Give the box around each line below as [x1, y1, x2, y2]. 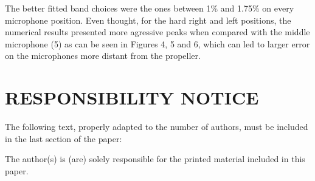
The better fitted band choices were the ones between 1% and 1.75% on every [5, 2, 294, 14]
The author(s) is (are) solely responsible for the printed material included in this [5, 152, 305, 165]
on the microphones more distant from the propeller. [5, 49, 201, 62]
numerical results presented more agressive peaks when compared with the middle [5, 26, 310, 38]
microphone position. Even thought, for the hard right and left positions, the [5, 13, 291, 26]
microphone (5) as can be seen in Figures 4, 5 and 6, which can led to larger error [5, 37, 310, 50]
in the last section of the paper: [5, 132, 122, 145]
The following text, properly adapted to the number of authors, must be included [5, 120, 308, 133]
